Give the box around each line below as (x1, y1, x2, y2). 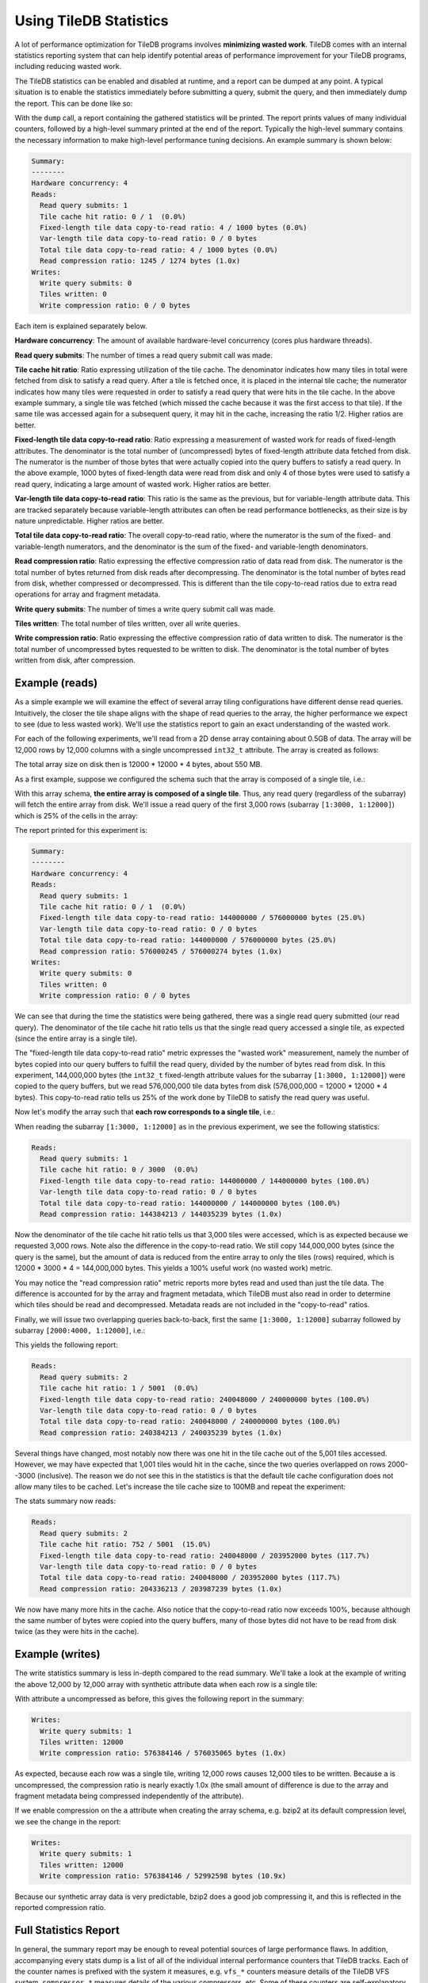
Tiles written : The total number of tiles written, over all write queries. (14, 619, 240, 628)
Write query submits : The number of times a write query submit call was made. (14, 604, 276, 614)
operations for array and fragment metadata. (14, 589, 161, 599)
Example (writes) (14, 1647, 101, 1661)
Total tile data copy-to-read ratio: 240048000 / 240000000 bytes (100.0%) (40, 1417, 341, 1426)
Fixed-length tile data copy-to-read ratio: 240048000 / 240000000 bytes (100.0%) (40, 1394, 370, 1404)
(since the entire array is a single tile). (14, 1034, 138, 1043)
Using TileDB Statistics (14, 12, 169, 29)
